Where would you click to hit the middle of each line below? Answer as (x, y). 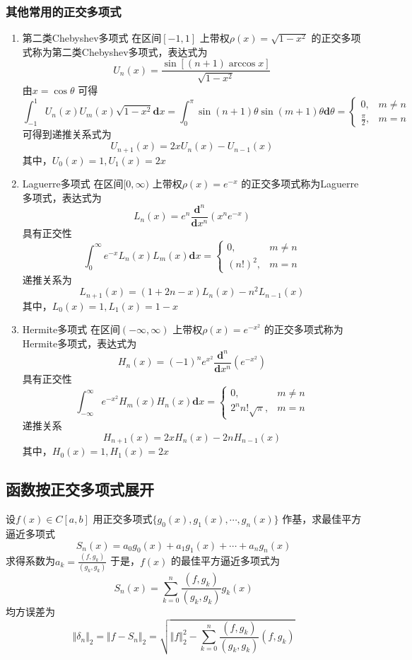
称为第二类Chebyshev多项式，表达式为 (120, 51)
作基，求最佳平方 (322, 519)
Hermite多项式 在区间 (71, 329)
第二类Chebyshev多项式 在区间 (92, 38)
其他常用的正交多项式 (64, 11)
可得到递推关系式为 (67, 134)
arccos (242, 64)
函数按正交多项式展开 (80, 489)
